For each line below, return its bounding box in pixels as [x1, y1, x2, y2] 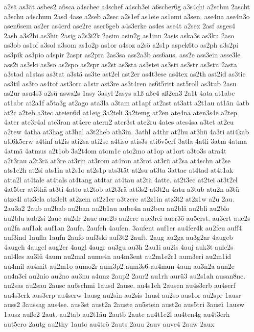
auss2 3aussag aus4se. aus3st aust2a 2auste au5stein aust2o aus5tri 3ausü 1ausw [4, 299, 245, 309]
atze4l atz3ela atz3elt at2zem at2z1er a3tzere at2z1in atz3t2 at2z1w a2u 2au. [4, 193, 234, 204]
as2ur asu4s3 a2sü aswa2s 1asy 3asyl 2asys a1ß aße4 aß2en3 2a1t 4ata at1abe [4, 88, 235, 98]
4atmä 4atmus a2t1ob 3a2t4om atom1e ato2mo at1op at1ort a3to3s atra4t [4, 145, 227, 155]
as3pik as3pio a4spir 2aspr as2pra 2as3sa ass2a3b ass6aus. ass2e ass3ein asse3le [4, 49, 241, 59]
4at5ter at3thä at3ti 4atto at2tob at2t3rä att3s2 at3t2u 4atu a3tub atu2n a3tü [4, 184, 239, 194]
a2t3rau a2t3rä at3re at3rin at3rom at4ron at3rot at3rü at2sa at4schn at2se [4, 155, 231, 165]
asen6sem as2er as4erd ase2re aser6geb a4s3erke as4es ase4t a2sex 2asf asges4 [4, 21, 235, 31]
